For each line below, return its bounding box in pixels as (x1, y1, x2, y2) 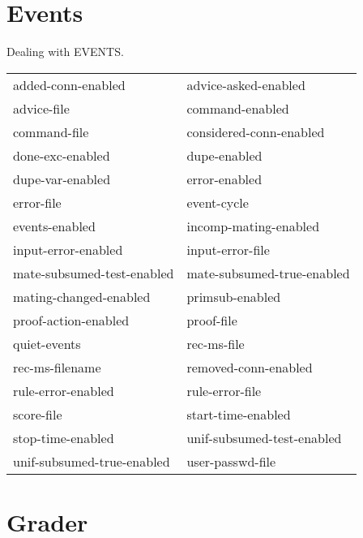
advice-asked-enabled (186, 75, 305, 94)
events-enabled (13, 216, 96, 235)
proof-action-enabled (13, 310, 130, 329)
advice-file (13, 98, 70, 118)
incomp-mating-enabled (186, 216, 320, 235)
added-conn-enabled (13, 75, 126, 94)
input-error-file (186, 239, 270, 259)
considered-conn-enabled (186, 122, 325, 141)
